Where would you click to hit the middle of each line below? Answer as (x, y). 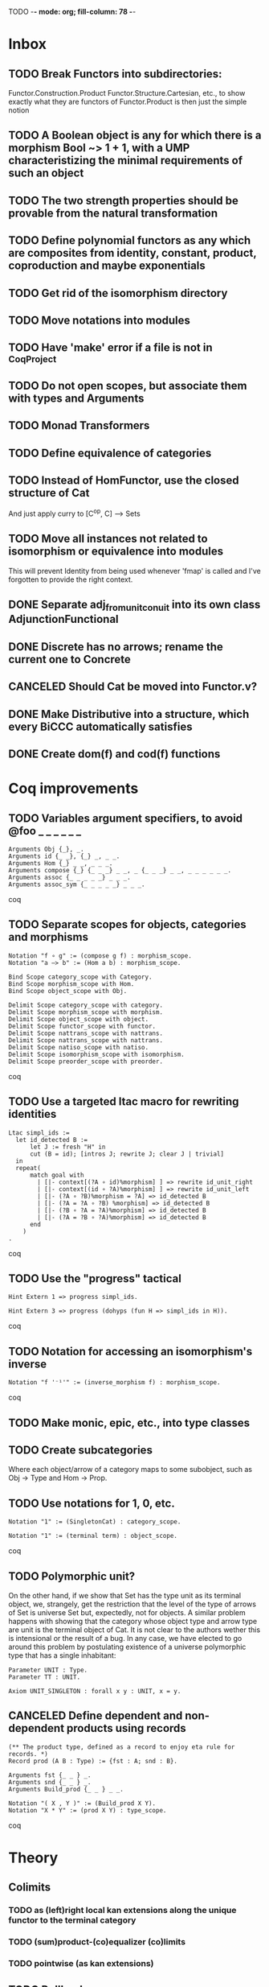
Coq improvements (73, 789)
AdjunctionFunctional (63, 619)
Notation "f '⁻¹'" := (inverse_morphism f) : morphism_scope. (114, 1383)
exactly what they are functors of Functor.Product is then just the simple (128, 101)
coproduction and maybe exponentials (107, 266)
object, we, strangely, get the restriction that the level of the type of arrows (132, 1604)
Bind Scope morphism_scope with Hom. (71, 984)
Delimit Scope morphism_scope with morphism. (86, 1012)
